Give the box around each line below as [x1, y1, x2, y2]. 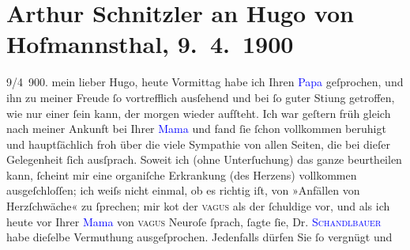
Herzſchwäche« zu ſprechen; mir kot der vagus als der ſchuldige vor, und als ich [6, 198, 390, 214]
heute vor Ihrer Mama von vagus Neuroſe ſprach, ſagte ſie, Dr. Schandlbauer [6, 213, 382, 229]
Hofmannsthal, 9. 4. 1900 [6, 28, 294, 60]
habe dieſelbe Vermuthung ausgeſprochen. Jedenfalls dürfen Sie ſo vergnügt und [6, 229, 393, 245]
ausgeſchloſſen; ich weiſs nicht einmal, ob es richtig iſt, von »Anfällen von [6, 182, 360, 199]
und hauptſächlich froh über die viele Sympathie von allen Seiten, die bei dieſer [6, 135, 390, 152]
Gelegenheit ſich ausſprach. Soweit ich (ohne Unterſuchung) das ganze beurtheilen [6, 151, 402, 168]
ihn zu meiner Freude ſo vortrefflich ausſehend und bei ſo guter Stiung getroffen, [6, 89, 395, 105]
